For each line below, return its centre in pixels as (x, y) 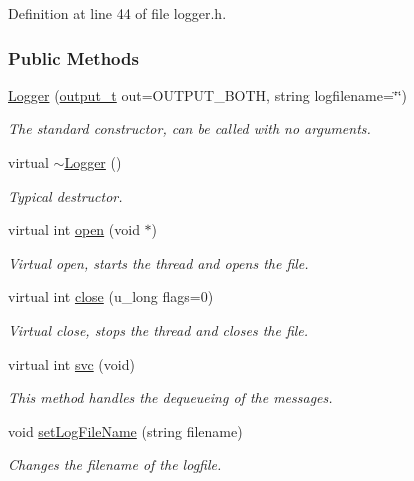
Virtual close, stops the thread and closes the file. (158, 329)
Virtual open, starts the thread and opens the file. (158, 262)
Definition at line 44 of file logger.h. (117, 13)
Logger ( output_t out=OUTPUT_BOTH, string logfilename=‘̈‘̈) (208, 94)
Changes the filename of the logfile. (115, 464)
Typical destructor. (65, 195)
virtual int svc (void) (71, 363)
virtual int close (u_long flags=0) (111, 296)
